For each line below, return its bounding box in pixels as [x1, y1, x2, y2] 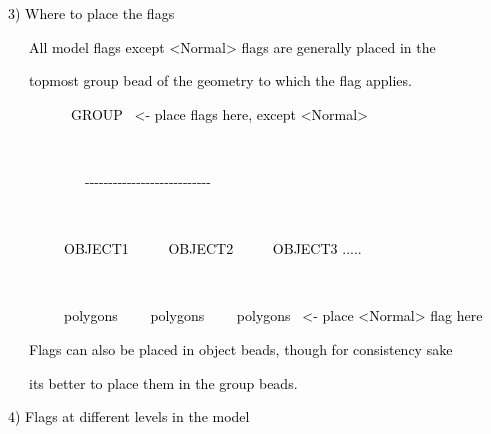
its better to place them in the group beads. [28, 372, 298, 393]
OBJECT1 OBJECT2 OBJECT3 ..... [63, 238, 362, 259]
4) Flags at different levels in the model [8, 406, 250, 427]
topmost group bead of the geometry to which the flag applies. [28, 70, 412, 91]
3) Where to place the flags [8, 3, 175, 23]
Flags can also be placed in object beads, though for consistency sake [28, 338, 453, 359]
